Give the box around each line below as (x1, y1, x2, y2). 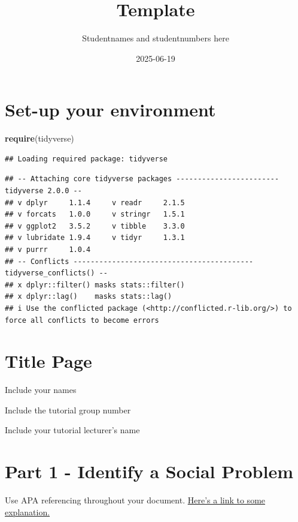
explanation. (5, 505, 50, 518)
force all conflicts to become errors (5, 316, 159, 325)
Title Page (5, 349, 92, 373)
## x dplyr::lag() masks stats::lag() (5, 292, 172, 301)
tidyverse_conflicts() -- (5, 269, 108, 278)
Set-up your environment (5, 97, 216, 122)
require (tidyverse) (5, 132, 74, 145)
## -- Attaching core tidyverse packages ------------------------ (5, 175, 279, 184)
